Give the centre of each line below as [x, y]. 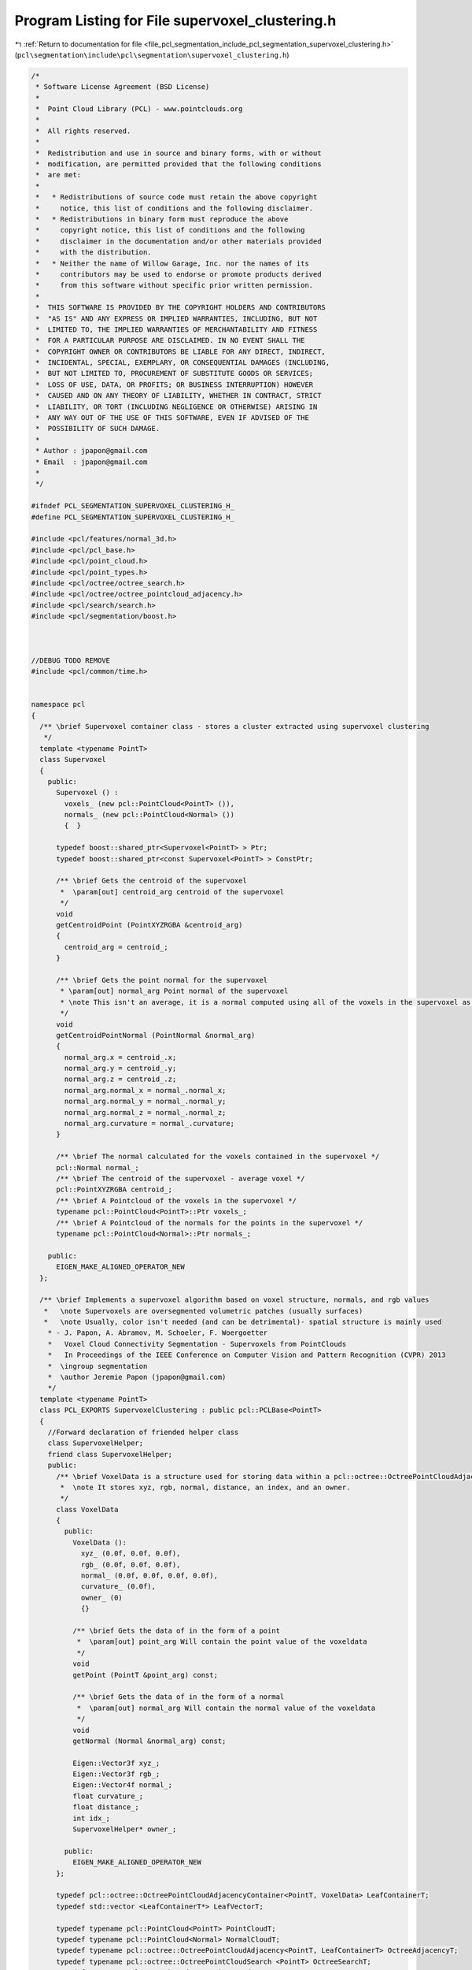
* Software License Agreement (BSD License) [123, 87]
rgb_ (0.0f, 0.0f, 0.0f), [131, 1565]
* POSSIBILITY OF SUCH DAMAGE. [98, 429]
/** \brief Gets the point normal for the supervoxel [162, 980]
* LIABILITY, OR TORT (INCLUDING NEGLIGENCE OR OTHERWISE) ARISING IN [177, 407]
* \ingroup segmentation [98, 1366]
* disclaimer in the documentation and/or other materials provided [179, 241]
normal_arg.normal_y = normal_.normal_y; [145, 1102]
